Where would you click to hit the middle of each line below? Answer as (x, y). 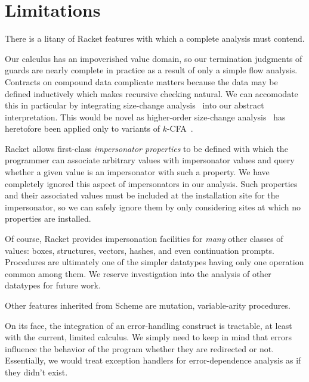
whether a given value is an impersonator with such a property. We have (137, 172)
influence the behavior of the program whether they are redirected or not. (140, 348)
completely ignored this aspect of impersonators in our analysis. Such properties (151, 183)
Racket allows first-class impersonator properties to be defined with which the (146, 148)
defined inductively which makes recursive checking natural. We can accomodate (152, 93)
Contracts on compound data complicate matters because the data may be (141, 81)
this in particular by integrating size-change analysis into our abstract (135, 105)
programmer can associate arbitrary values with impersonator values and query (150, 160)
